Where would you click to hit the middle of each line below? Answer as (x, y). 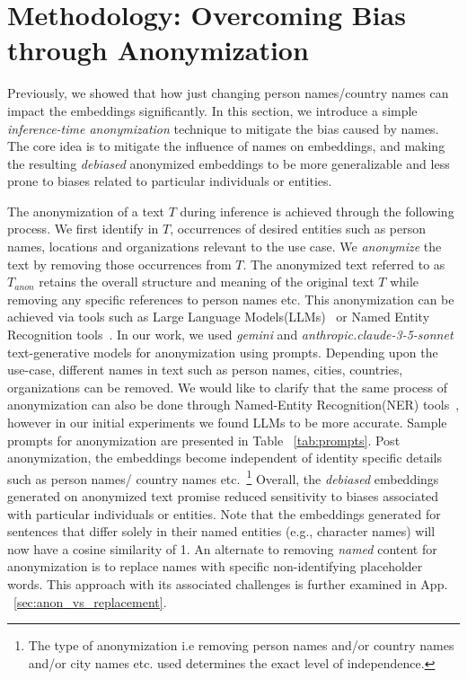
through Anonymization (158, 50)
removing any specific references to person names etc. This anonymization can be (231, 299)
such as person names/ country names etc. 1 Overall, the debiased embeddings (223, 477)
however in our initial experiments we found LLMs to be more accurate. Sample (227, 422)
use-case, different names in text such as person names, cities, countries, (205, 370)
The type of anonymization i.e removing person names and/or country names (241, 645)
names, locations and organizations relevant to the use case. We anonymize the (225, 247)
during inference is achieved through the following (317, 211)
